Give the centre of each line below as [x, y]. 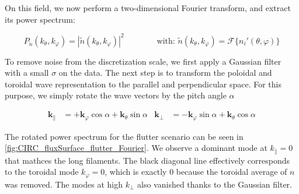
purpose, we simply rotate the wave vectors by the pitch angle [116, 95]
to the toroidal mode [42, 172]
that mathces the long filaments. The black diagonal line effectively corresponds [147, 160]
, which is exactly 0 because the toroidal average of [196, 172]
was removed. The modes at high [64, 184]
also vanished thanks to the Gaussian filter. [215, 184]
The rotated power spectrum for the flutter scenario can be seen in [124, 136]
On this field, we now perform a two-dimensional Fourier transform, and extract [148, 8]
